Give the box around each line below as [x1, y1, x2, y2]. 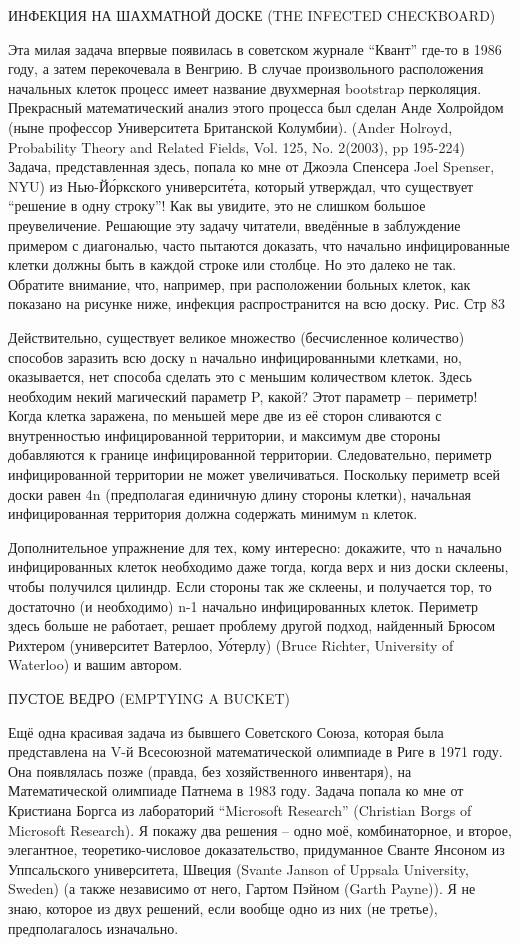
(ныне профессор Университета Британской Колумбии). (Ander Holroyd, [8, 116, 453, 137]
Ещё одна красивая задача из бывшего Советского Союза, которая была [8, 721, 444, 742]
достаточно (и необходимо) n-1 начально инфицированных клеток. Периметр [8, 595, 478, 616]
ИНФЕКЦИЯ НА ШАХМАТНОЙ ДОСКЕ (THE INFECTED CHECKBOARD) [8, 5, 496, 25]
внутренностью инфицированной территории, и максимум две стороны [8, 424, 441, 445]
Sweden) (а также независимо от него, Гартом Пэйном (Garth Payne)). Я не [8, 878, 476, 899]
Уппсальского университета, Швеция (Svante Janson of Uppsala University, [8, 858, 469, 879]
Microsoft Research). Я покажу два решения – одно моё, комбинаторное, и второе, [8, 819, 512, 840]
